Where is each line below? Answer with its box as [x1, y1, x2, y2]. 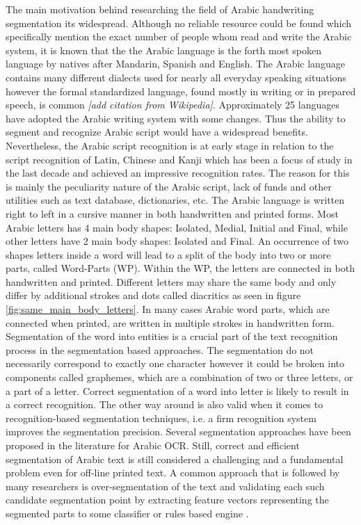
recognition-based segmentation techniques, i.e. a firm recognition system [6, 410, 316, 425]
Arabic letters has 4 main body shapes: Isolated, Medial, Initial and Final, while [6, 220, 348, 234]
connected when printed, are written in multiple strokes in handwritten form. [6, 315, 335, 330]
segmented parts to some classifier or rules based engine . [6, 506, 249, 520]
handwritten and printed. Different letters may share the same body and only [6, 274, 337, 289]
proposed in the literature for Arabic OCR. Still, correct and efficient [6, 438, 300, 452]
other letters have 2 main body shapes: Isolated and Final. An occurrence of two [6, 234, 348, 248]
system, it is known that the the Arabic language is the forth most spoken [6, 42, 321, 57]
